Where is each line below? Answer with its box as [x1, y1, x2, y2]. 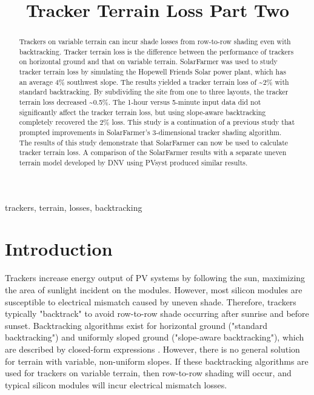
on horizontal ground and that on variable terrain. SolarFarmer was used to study [19, 56, 278, 67]
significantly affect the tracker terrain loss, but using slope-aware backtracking [19, 107, 266, 117]
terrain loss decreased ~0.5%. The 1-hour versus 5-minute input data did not [19, 97, 261, 107]
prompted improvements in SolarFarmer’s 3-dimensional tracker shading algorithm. [19, 127, 282, 138]
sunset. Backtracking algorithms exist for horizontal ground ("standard [5, 319, 268, 331]
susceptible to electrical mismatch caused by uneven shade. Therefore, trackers [5, 295, 296, 308]
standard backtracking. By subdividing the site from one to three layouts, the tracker [19, 87, 289, 97]
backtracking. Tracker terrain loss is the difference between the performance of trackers [19, 46, 294, 56]
